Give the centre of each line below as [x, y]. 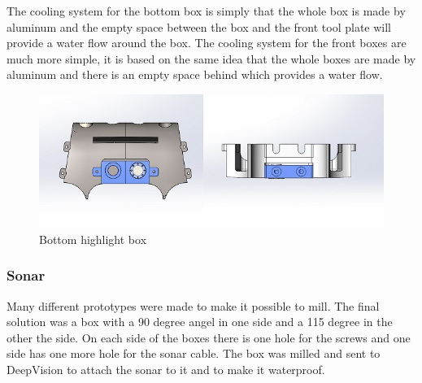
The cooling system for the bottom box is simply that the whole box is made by [206, 11]
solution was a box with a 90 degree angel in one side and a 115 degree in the [200, 322]
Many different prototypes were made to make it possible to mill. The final [193, 305]
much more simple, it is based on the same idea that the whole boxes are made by [211, 58]
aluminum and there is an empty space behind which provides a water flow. [195, 74]
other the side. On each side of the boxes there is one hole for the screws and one [209, 337]
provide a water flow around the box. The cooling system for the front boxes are [207, 43]
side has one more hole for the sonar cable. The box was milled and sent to [194, 353]
